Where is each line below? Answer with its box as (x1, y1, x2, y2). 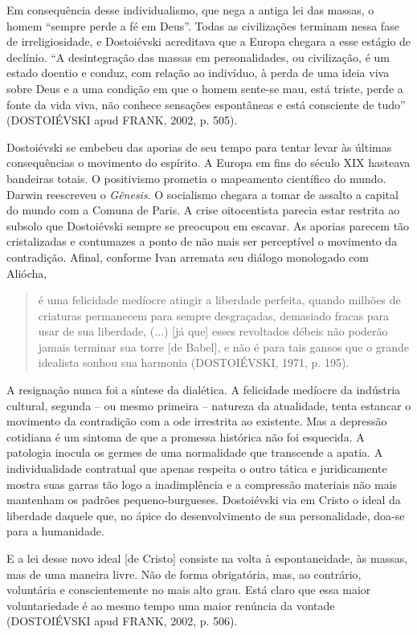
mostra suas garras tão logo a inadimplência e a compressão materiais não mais (6, 475, 398, 492)
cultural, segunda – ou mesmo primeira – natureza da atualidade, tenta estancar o (6, 397, 411, 413)
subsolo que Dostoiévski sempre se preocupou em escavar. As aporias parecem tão (6, 217, 410, 234)
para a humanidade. (6, 523, 104, 539)
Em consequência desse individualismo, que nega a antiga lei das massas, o (6, 2, 374, 18)
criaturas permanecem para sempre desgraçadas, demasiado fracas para (38, 307, 390, 324)
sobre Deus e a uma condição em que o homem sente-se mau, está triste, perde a (6, 79, 403, 96)
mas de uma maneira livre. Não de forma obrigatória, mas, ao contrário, (6, 565, 362, 582)
